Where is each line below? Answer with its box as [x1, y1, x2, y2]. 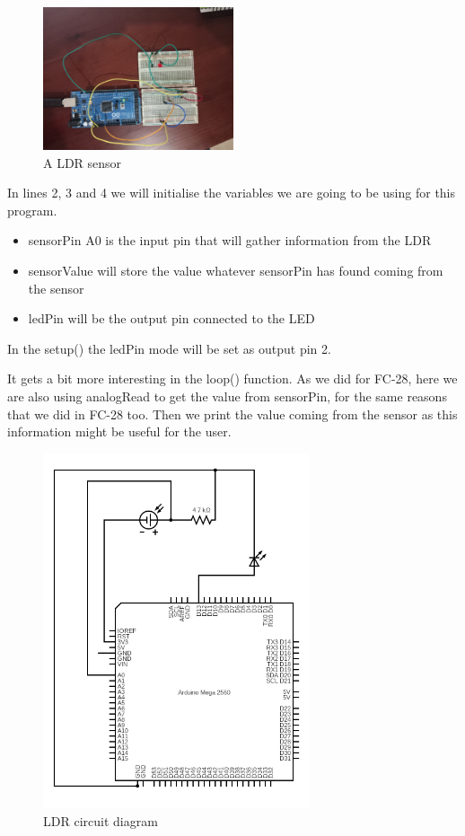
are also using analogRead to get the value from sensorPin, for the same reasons [7, 386, 447, 405]
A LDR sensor [43, 153, 122, 172]
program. [7, 200, 57, 219]
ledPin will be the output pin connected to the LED [28, 309, 315, 328]
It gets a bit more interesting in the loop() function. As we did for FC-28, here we [7, 369, 458, 388]
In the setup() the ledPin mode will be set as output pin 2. [7, 339, 331, 357]
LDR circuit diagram [43, 812, 158, 831]
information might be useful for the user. [7, 422, 232, 441]
